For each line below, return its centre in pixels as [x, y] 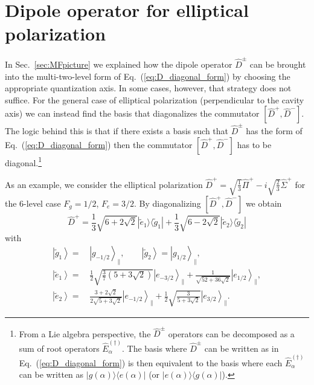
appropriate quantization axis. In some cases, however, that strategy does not [148, 88]
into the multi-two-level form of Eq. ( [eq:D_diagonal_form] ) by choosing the [148, 76]
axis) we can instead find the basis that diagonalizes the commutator [132, 113]
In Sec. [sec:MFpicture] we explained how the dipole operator [119, 64]
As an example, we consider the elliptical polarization [104, 184]
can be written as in [242, 348]
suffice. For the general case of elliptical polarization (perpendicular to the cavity [155, 99]
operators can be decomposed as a [231, 333]
